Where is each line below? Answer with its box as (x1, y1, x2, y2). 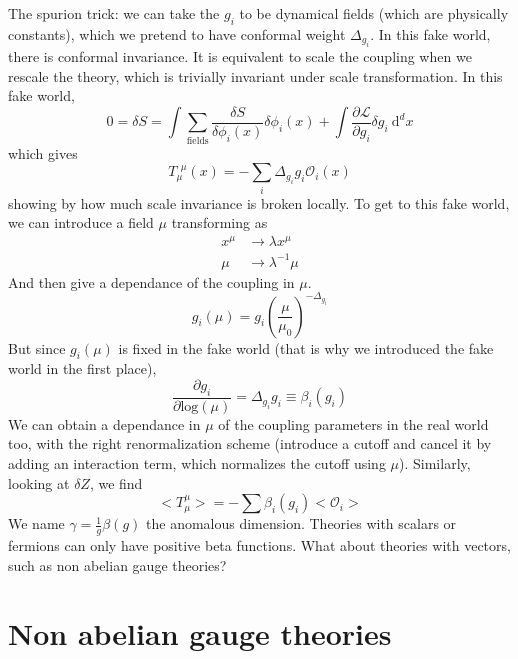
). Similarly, (399, 453, 471, 474)
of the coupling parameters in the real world (218, 413, 489, 434)
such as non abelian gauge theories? (8, 554, 227, 575)
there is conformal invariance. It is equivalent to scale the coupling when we (8, 46, 472, 67)
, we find (89, 472, 143, 493)
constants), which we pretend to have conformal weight (8, 23, 346, 44)
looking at (8, 472, 70, 493)
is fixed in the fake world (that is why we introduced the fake (118, 337, 494, 358)
